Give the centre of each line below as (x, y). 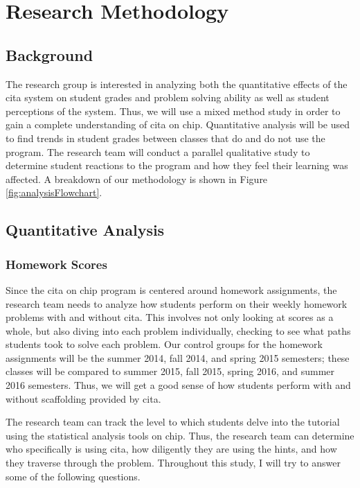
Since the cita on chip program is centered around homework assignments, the (171, 289)
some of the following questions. (73, 476)
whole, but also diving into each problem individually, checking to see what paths (178, 330)
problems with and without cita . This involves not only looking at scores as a (170, 317)
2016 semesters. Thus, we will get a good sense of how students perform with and (178, 385)
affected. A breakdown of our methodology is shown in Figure (137, 178)
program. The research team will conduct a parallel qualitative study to (158, 151)
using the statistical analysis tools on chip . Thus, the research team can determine (180, 435)
